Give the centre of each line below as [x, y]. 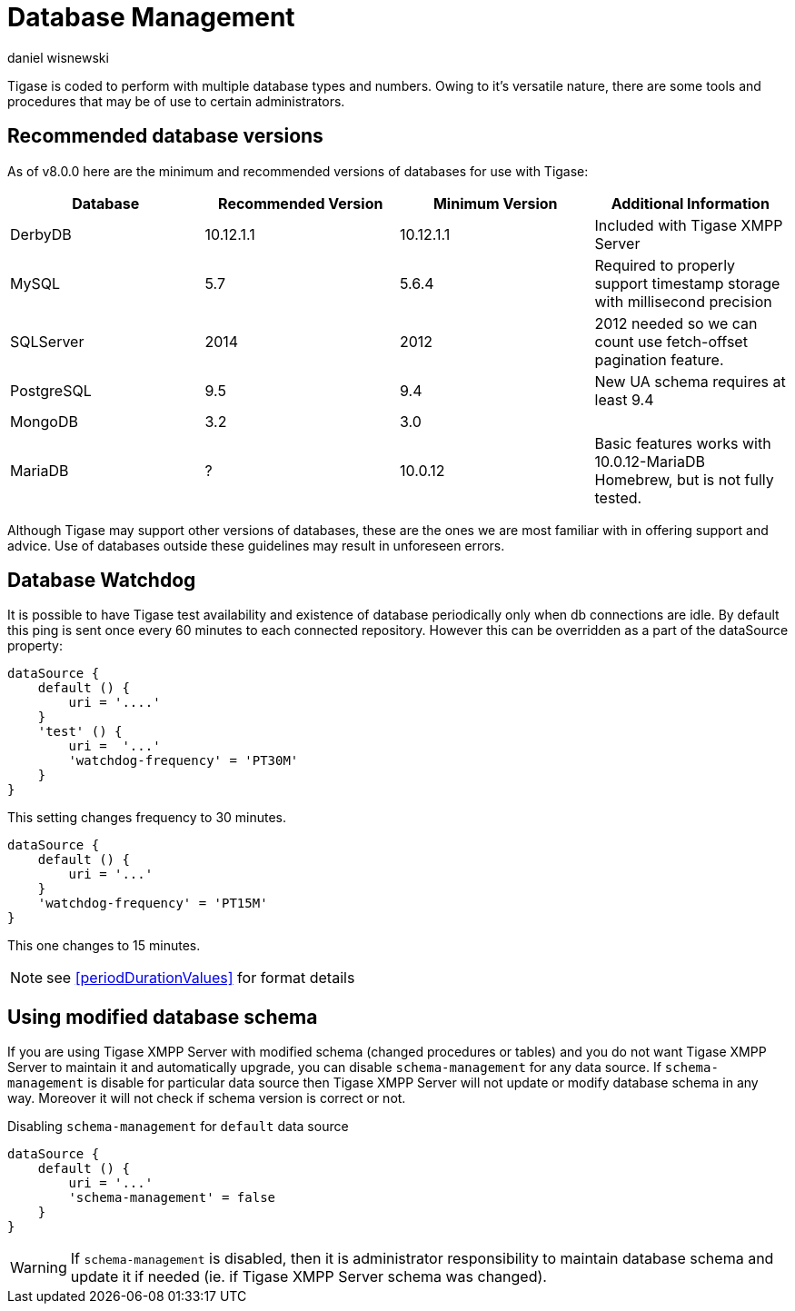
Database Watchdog [102, 581]
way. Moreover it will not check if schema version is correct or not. [207, 1098]
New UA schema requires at [690, 381]
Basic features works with [683, 443]
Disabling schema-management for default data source [178, 1127]
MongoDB [44, 421]
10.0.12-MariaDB [650, 461]
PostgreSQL [51, 390]
